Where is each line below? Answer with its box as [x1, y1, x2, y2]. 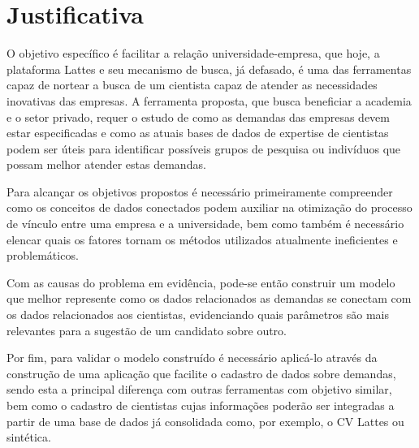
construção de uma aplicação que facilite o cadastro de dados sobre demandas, [6, 364, 396, 381]
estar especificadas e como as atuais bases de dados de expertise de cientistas [6, 124, 389, 141]
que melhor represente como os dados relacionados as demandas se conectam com [6, 290, 412, 307]
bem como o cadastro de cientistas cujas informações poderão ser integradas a [6, 397, 395, 413]
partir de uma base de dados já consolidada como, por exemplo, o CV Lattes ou [6, 412, 404, 429]
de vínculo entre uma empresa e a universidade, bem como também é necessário [6, 215, 404, 232]
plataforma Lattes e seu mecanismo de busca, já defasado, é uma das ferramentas [6, 60, 412, 77]
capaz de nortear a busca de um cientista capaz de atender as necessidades [6, 76, 378, 93]
